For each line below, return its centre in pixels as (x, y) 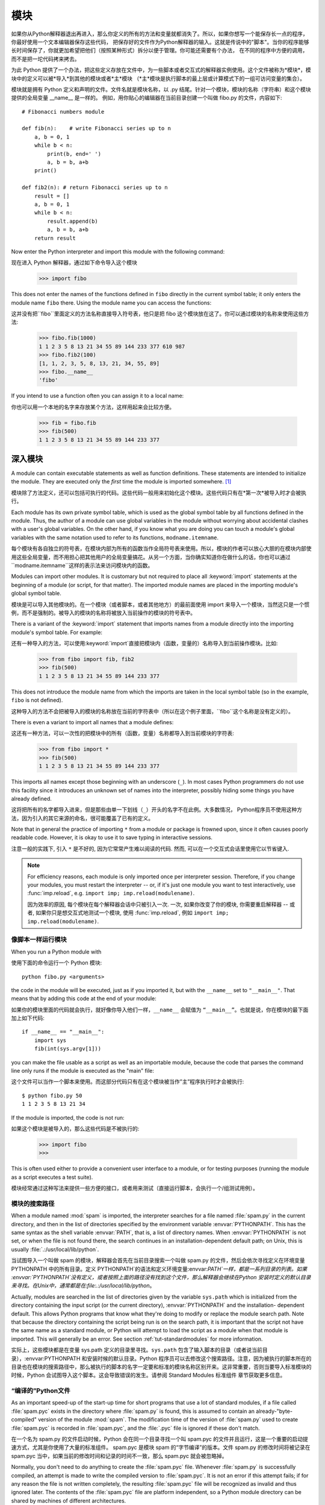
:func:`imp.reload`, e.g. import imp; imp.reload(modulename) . (111, 893)
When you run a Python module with (56, 952)
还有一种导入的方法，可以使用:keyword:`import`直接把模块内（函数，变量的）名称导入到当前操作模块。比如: (144, 644)
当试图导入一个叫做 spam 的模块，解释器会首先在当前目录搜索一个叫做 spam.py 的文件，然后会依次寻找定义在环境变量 (158, 1261)
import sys (50, 1040)
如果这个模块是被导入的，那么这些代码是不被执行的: (75, 1128)
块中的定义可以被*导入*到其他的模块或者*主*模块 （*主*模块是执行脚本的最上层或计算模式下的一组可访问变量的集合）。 (158, 78)
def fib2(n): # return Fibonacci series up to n (95, 188)
